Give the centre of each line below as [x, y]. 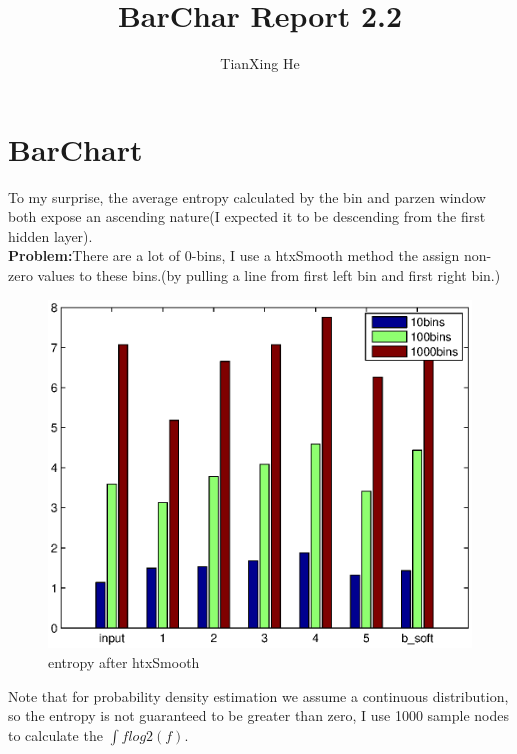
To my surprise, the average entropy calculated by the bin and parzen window [247, 196]
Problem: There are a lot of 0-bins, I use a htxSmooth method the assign [234, 255]
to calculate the [55, 734]
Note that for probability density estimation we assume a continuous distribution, [258, 695]
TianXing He [260, 63]
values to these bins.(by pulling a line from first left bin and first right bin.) [269, 275]
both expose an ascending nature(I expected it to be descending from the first [247, 216]
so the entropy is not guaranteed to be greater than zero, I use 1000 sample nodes [259, 715]
